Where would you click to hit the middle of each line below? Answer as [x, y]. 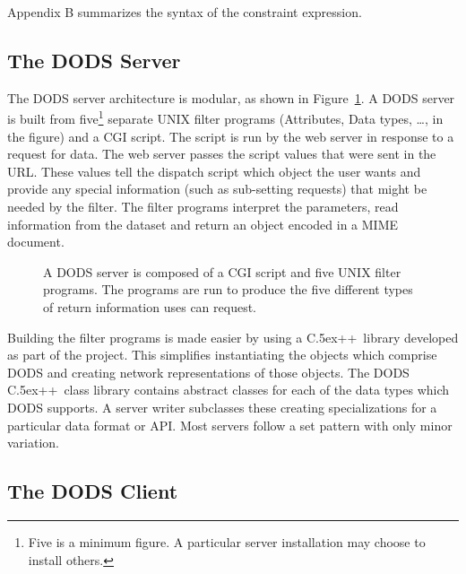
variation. [34, 443]
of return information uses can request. [150, 306]
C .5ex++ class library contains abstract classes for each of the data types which [229, 390]
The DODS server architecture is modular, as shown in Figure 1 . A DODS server [231, 97]
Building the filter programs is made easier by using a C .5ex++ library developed [233, 337]
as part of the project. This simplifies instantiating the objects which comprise [222, 355]
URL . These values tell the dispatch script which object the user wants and [214, 171]
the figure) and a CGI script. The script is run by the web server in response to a [231, 136]
